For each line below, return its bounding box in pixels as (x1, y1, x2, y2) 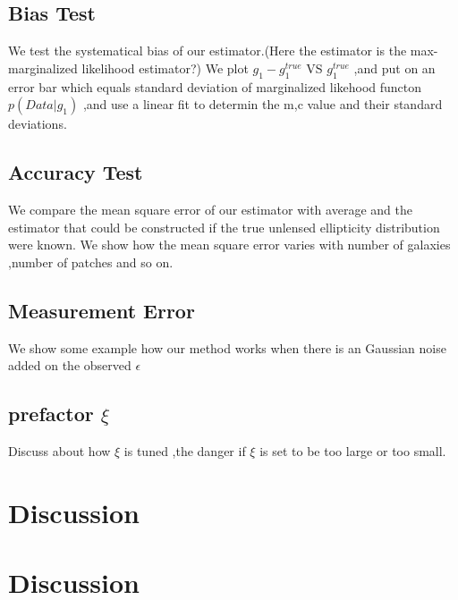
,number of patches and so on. (8, 252, 174, 271)
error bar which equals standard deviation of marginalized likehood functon (8, 77, 422, 96)
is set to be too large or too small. (259, 441, 446, 460)
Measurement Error (8, 296, 195, 324)
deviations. (8, 114, 67, 133)
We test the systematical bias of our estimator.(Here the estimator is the (8, 41, 407, 60)
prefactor (8, 400, 94, 427)
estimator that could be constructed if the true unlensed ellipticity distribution (8, 217, 440, 236)
